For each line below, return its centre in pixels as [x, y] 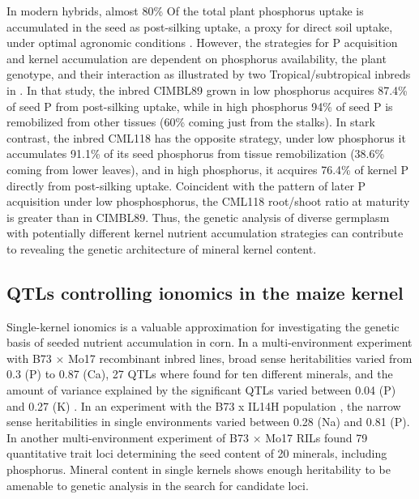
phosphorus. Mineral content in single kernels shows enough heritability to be [199, 469]
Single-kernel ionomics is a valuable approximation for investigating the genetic [203, 326]
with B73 [29, 358]
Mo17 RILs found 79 [316, 437]
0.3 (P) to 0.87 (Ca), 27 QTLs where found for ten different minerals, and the [200, 374]
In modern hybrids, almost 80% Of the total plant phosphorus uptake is [185, 11]
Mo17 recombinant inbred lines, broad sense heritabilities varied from [240, 358]
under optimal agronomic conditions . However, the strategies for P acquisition [202, 43]
